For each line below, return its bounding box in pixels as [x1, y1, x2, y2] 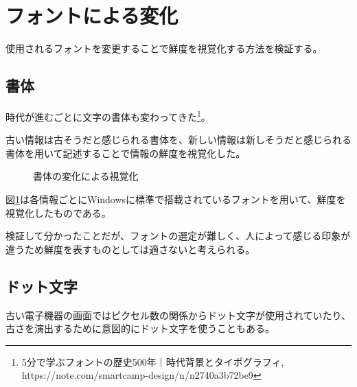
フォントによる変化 [5, 1, 178, 30]
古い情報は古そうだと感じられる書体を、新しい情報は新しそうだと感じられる [5, 132, 352, 147]
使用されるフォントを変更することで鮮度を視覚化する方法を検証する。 [5, 41, 323, 56]
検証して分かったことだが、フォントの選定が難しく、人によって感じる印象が [5, 228, 351, 243]
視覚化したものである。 [5, 205, 111, 220]
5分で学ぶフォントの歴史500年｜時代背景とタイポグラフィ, [21, 354, 284, 368]
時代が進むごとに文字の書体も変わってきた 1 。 [5, 107, 211, 124]
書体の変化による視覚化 [33, 169, 139, 183]
